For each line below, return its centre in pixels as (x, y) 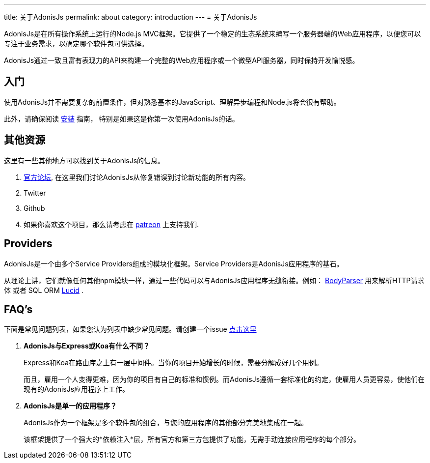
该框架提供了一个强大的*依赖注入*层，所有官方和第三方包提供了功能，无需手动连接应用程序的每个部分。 (192, 439)
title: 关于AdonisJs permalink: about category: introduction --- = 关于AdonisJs (131, 17)
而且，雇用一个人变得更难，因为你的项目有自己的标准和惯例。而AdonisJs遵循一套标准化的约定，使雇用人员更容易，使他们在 (224, 379)
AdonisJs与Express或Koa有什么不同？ (87, 346)
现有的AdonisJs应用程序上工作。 (77, 389)
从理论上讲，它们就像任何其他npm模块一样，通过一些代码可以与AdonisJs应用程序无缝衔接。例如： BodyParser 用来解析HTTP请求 (214, 280)
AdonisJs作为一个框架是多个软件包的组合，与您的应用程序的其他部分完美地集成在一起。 (166, 423)
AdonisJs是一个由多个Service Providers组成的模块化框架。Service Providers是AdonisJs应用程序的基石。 (174, 263)
